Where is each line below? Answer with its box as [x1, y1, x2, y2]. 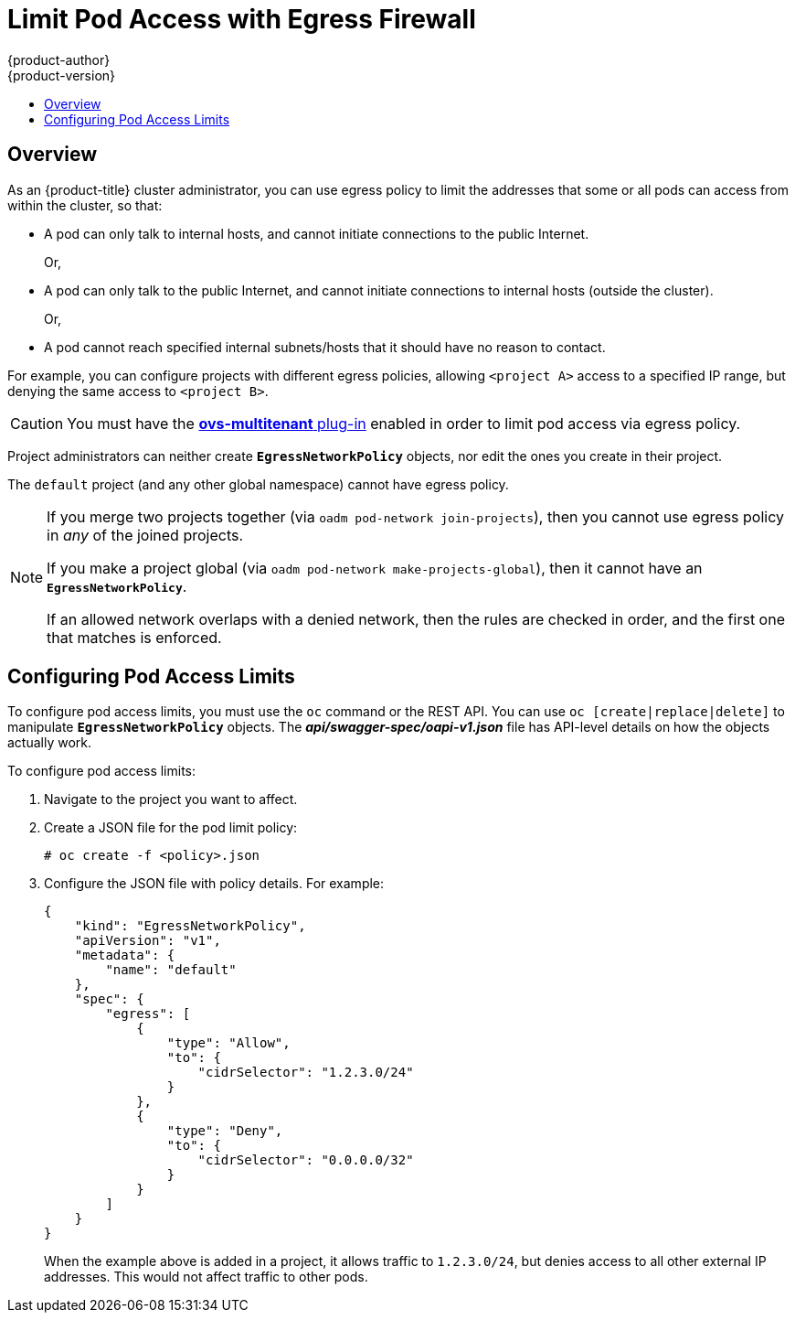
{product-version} [7, 67, 116, 83]
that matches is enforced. [47, 628, 222, 647]
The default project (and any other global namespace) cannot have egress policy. [7, 476, 509, 492]
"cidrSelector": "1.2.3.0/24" [197, 1065, 414, 1080]
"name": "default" [105, 962, 237, 978]
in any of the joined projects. [47, 525, 244, 544]
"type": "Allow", [166, 1036, 291, 1051]
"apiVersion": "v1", [74, 933, 221, 949]
